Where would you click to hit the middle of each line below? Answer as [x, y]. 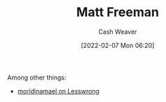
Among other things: [37, 77]
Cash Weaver [118, 32]
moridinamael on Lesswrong [58, 91]
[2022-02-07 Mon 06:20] [118, 45]
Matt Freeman [118, 12]
